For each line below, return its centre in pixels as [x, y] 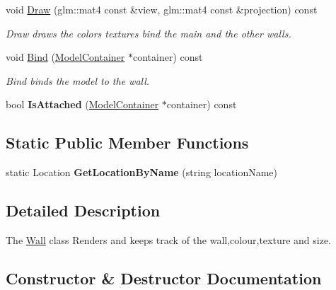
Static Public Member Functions [127, 143]
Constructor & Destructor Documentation [164, 278]
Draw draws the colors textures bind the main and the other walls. [149, 33]
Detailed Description [83, 210]
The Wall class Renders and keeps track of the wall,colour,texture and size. [168, 239]
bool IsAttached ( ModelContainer [82, 104]
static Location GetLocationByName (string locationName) [142, 172]
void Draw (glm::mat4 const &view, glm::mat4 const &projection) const [162, 9]
